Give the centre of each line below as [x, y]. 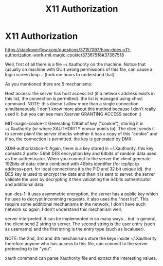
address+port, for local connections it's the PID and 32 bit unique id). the [78, 169]
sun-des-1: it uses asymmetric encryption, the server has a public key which [81, 194]
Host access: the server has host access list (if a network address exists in [80, 93]
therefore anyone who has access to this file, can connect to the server [77, 243]
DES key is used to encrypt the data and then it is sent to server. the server [80, 174]
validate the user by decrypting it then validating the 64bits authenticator [78, 179]
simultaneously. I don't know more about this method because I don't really [80, 109]
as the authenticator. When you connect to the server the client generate [78, 158]
